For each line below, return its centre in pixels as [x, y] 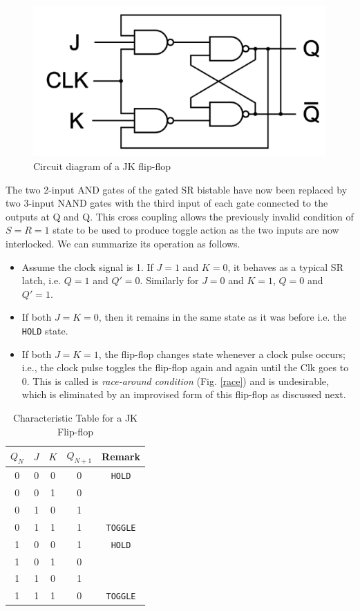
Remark [121, 456]
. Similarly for [169, 280]
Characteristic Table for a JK [75, 417]
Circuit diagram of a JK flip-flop [102, 166]
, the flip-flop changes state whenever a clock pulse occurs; [222, 354]
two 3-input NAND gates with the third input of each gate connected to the [167, 203]
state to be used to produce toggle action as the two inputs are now [196, 230]
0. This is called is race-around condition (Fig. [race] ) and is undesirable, [175, 380]
